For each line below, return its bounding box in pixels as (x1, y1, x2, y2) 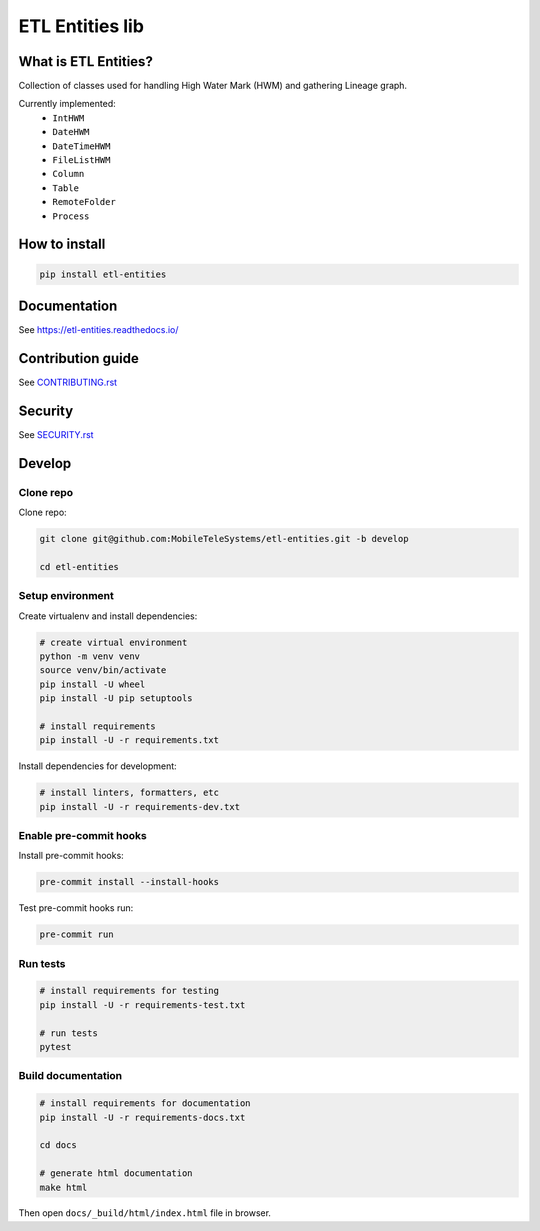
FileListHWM (52, 155, 111, 166)
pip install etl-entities (39, 268, 167, 280)
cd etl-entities (39, 561, 120, 572)
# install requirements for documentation (39, 1098, 251, 1109)
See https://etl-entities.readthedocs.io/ (18, 324, 179, 336)
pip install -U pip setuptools (39, 693, 194, 704)
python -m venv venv (39, 650, 140, 662)
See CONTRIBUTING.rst (18, 376, 118, 388)
